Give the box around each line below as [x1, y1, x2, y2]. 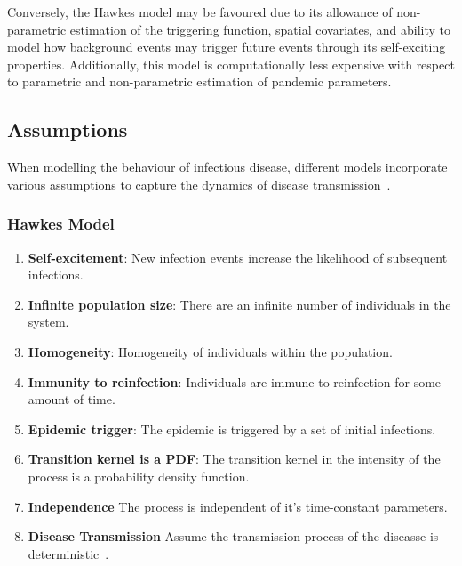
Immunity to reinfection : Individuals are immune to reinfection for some [28, 372, 442, 391]
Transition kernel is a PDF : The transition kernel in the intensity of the [28, 449, 441, 468]
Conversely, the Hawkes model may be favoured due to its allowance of [7, 3, 393, 20]
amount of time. [28, 390, 115, 408]
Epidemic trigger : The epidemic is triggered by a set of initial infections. [28, 419, 436, 438]
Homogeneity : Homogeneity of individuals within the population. [28, 342, 393, 360]
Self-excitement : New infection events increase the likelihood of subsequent [28, 247, 448, 266]
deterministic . [28, 544, 109, 562]
